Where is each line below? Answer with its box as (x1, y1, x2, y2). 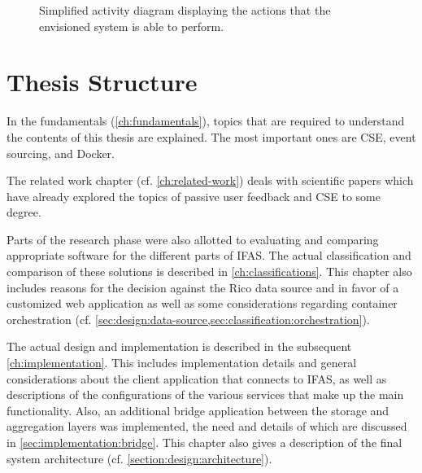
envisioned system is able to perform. (39, 17, 224, 34)
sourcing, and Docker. (7, 144, 115, 161)
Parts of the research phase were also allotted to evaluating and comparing (7, 230, 379, 247)
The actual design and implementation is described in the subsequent (7, 338, 352, 355)
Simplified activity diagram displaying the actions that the (39, 2, 331, 18)
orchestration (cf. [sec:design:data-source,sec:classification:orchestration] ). (7, 310, 370, 327)
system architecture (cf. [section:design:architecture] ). (7, 449, 272, 466)
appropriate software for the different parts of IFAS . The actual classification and (7, 247, 411, 264)
